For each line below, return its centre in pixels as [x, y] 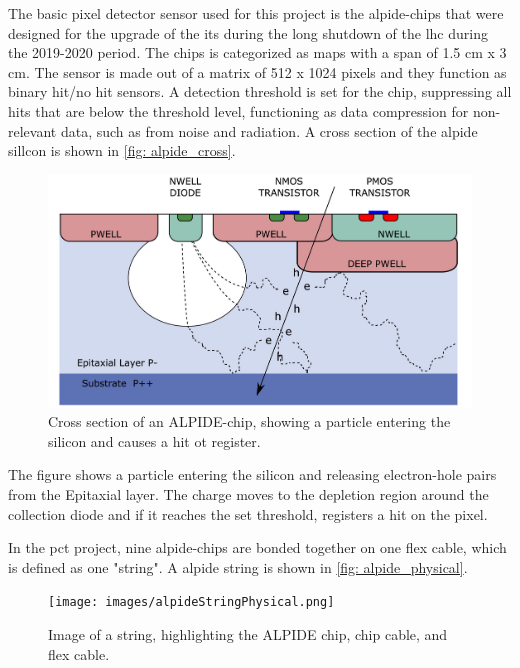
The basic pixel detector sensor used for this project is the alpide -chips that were [256, 13]
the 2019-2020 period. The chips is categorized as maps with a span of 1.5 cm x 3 [257, 52]
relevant [32, 130]
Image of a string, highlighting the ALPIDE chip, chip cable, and [248, 634]
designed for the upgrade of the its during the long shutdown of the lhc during [248, 32]
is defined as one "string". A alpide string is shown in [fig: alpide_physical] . [238, 566]
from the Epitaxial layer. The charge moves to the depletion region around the [248, 494]
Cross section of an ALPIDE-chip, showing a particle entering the [249, 421]
